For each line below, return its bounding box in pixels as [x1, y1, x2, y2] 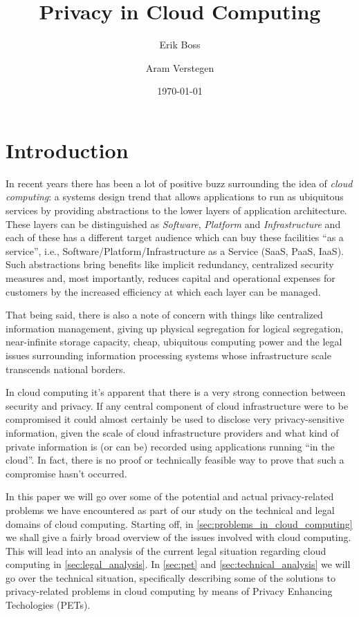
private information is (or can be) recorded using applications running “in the [6, 439, 335, 453]
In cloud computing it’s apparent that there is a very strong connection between [6, 385, 346, 399]
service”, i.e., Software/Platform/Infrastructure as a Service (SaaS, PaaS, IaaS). [6, 243, 344, 258]
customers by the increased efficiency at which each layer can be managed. [6, 284, 321, 298]
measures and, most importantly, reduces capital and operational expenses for [6, 271, 335, 285]
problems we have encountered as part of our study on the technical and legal [6, 502, 335, 517]
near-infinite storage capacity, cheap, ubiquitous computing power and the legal [6, 334, 342, 349]
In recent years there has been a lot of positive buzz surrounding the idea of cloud [6, 175, 353, 190]
